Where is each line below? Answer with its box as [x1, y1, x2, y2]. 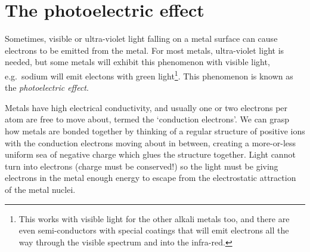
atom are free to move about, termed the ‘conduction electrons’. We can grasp [5, 113, 290, 125]
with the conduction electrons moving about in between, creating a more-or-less [5, 136, 296, 149]
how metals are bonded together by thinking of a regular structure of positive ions [5, 124, 305, 137]
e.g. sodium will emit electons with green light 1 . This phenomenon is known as [5, 67, 293, 82]
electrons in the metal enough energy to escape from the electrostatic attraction [5, 171, 296, 184]
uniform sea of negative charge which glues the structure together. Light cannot [5, 148, 296, 161]
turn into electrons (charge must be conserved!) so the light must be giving [5, 159, 278, 172]
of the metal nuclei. [5, 183, 76, 195]
